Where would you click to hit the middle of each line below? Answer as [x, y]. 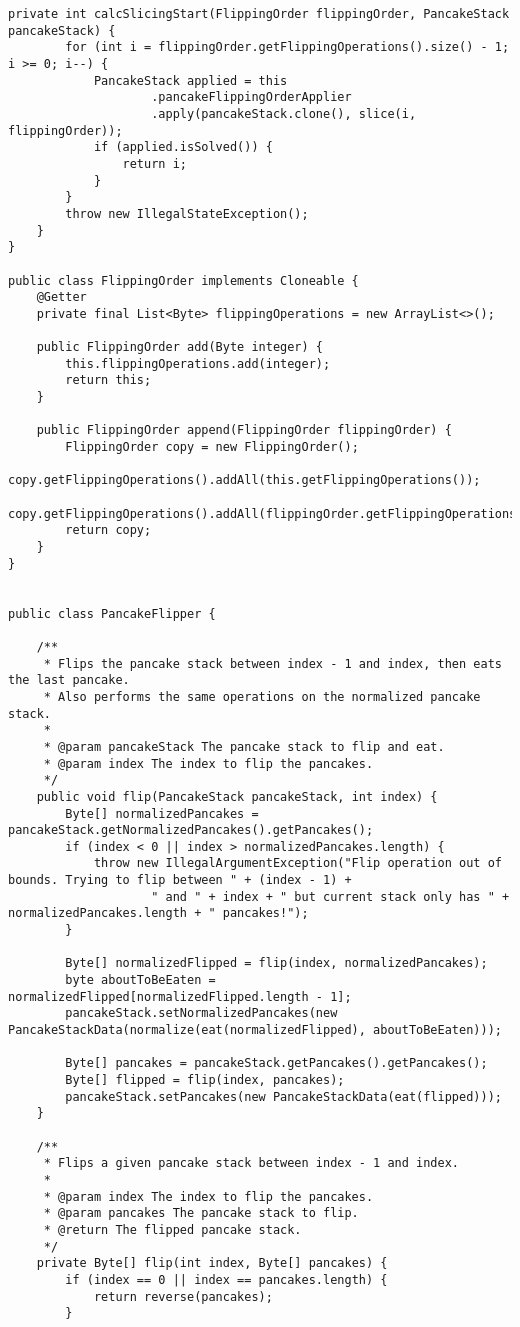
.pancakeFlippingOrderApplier [251, 97]
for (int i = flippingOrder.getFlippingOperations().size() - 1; [287, 47]
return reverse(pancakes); [183, 1296]
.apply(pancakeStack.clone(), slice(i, [284, 113]
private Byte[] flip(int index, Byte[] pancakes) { [212, 1263]
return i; [154, 163]
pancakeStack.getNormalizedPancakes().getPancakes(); [191, 830]
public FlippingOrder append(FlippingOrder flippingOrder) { [244, 430]
